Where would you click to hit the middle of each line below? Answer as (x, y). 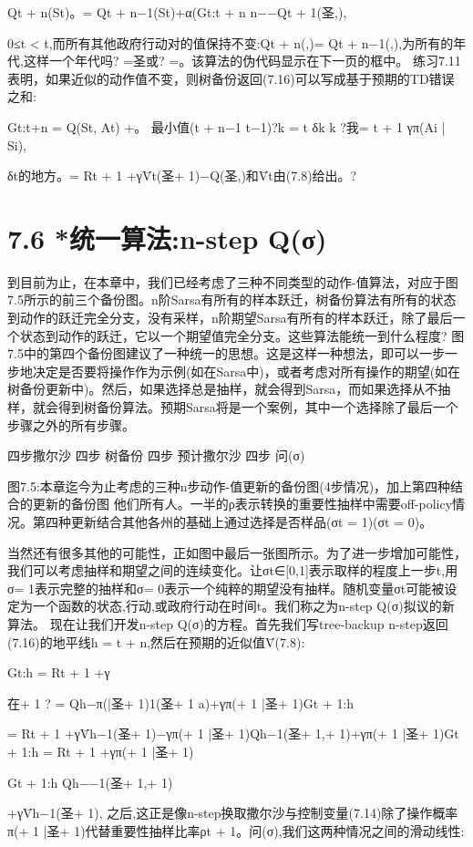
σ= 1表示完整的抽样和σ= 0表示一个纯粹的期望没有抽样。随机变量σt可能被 (226, 588)
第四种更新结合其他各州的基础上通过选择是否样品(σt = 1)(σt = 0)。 (232, 522)
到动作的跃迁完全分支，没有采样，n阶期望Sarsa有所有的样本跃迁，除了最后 (230, 318)
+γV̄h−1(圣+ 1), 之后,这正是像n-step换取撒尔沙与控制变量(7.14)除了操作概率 (233, 813)
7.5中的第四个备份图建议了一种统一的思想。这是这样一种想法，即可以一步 (226, 353)
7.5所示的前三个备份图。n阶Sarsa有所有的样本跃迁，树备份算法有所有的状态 (232, 300)
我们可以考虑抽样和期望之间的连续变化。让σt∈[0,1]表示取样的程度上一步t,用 (233, 570)
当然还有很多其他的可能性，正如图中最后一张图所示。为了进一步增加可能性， (237, 552)
